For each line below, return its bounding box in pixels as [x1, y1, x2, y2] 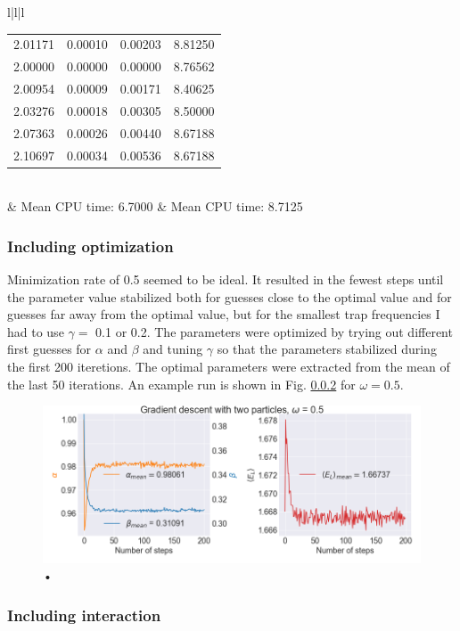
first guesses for [7, 340, 92, 358]
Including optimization [7, 234, 174, 257]
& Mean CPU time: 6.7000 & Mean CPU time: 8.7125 [7, 197, 303, 216]
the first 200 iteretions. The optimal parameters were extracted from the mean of [7, 357, 450, 376]
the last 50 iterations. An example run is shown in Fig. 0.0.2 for [7, 374, 356, 393]
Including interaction [7, 603, 161, 626]
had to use [7, 322, 64, 340]
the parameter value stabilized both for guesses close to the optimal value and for [7, 287, 452, 306]
